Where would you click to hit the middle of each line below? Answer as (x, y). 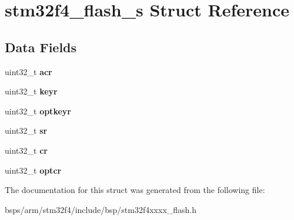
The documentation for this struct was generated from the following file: (135, 190)
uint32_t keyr (31, 91)
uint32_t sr (26, 131)
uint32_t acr (29, 71)
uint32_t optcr (33, 170)
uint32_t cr (26, 150)
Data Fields (41, 47)
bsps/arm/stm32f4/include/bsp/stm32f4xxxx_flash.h (101, 209)
